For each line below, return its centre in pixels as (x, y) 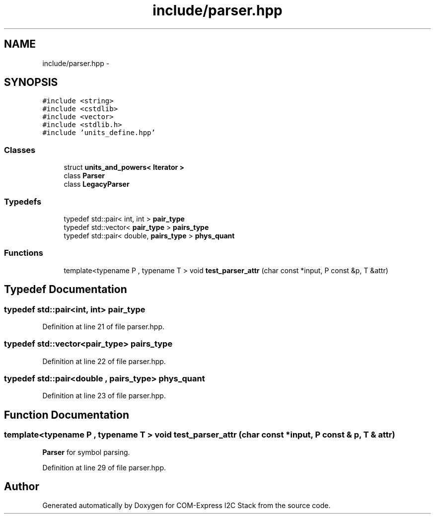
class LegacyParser (97, 184)
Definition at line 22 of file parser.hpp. (104, 361)
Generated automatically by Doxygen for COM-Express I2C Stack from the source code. (186, 506)
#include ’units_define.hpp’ (99, 133)
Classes (20, 150)
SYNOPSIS (31, 82)
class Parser (84, 176)
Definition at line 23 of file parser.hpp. (104, 396)
